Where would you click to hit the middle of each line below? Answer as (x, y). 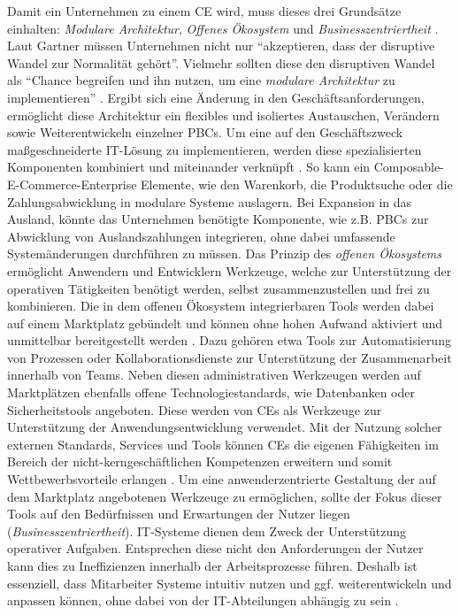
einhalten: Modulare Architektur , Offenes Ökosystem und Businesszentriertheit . (223, 28)
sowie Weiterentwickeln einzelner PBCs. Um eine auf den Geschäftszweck (205, 132)
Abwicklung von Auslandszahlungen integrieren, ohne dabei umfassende (201, 236)
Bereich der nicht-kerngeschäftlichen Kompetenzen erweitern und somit (200, 461)
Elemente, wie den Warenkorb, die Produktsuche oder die (297, 184)
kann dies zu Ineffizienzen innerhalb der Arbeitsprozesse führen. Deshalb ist (212, 565)
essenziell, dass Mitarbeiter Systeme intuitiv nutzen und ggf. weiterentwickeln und (230, 583)
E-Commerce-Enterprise (72, 184)
